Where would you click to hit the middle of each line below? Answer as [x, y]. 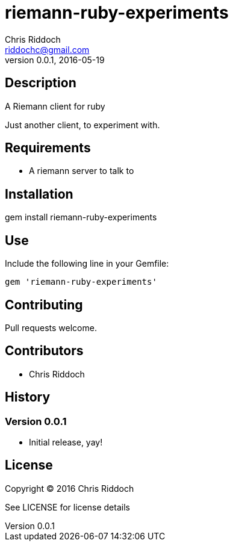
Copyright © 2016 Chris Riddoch [70, 488]
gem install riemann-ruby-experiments [81, 217]
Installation [39, 194]
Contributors [44, 351]
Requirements [48, 148]
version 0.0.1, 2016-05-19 [55, 60]
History [28, 397]
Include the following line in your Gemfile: [87, 264]
